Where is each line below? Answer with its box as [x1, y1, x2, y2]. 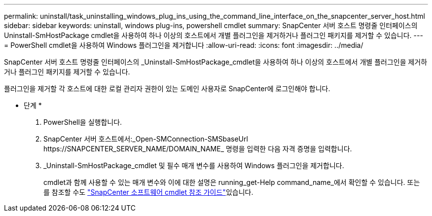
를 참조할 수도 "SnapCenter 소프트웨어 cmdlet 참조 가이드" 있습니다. [43, 188, 253, 196]
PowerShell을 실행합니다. [43, 118, 122, 126]
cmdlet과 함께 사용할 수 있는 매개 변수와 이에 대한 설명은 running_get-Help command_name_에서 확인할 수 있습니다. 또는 [43, 178, 420, 186]
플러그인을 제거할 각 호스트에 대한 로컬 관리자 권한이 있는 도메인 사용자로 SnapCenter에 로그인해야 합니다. [4, 84, 330, 93]
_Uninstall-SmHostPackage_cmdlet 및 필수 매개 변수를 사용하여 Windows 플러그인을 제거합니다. [43, 161, 344, 170]
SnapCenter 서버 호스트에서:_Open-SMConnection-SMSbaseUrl [43, 135, 248, 143]
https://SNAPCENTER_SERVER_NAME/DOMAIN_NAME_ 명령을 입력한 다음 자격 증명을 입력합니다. [43, 144, 352, 153]
